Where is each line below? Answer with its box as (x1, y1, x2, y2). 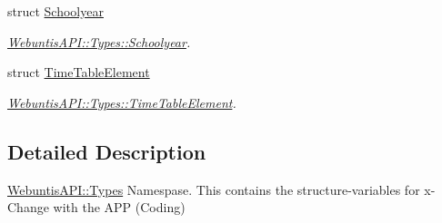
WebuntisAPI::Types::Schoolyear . (7, 32, 191, 51)
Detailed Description (7, 137, 206, 165)
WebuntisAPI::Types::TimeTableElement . (7, 92, 236, 111)
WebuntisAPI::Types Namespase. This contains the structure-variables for (7, 179, 420, 199)
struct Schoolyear (7, 2, 104, 20)
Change (7, 198, 49, 217)
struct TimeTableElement (7, 63, 150, 82)
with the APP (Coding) (53, 198, 186, 217)
